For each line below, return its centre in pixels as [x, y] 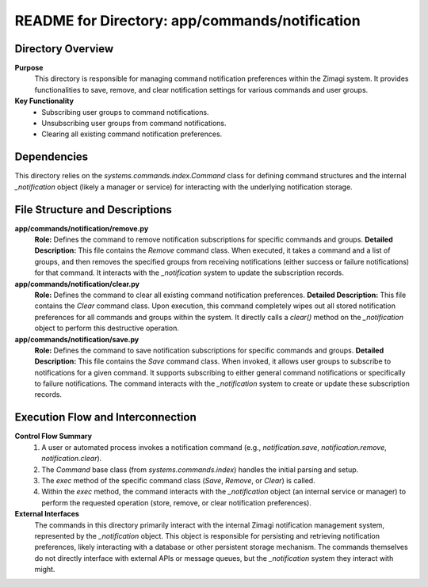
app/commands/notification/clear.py [77, 284]
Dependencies [52, 157]
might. [45, 570]
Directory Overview [64, 49]
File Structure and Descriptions [93, 210]
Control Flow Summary [53, 436]
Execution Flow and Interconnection [106, 417]
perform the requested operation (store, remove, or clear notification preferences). [177, 502]
